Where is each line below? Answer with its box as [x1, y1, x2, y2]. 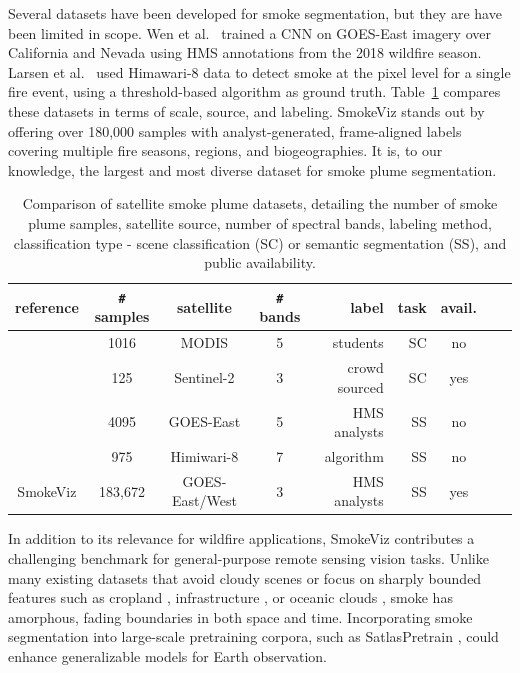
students [332, 332, 384, 353]
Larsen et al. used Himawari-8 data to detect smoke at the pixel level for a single [8, 61, 511, 82]
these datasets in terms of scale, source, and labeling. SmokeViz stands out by [8, 100, 485, 121]
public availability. [204, 252, 316, 273]
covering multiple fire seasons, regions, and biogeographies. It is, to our [8, 140, 443, 161]
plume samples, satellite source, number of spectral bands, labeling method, [28, 212, 492, 233]
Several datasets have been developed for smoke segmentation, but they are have [8, 3, 502, 23]
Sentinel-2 [174, 366, 235, 387]
